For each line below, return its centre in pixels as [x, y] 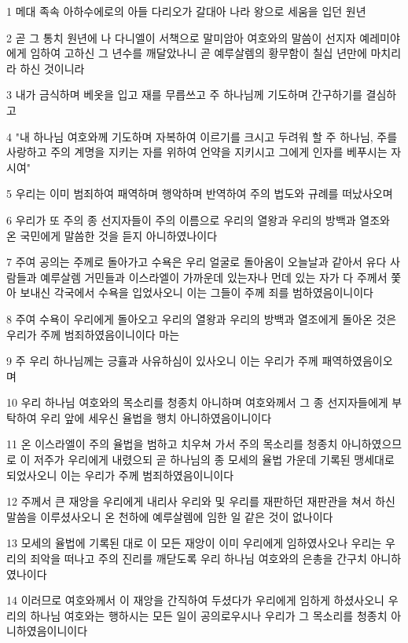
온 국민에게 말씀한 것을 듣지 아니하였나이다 [112, 235]
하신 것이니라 [52, 68]
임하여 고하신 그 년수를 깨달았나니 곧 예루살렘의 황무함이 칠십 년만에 [198, 53]
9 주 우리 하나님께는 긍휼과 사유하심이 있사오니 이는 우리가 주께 [162, 361]
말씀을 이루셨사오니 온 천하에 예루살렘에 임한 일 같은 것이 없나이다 [170, 516]
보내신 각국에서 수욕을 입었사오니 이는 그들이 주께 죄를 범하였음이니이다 [197, 292]
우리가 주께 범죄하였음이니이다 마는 [93, 334]
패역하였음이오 [357, 361]
